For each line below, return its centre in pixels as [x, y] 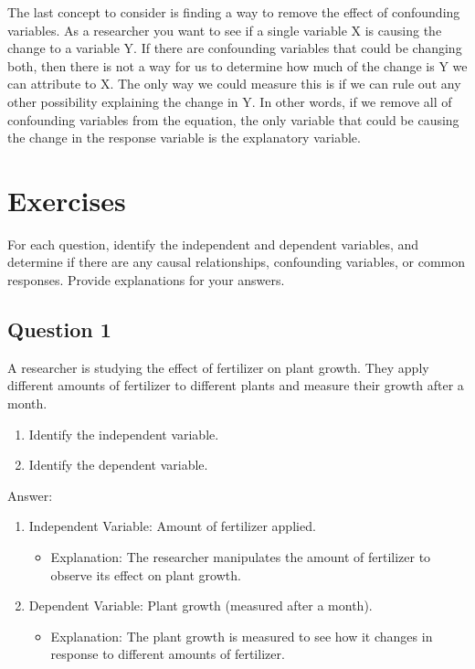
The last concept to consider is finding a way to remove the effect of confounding [234, 12]
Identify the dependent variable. [118, 465]
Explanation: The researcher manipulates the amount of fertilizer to [241, 557]
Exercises [67, 200]
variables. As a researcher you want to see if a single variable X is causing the [225, 30]
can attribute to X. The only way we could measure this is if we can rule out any [234, 84]
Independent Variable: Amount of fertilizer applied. [172, 526]
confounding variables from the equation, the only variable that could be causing [233, 119]
